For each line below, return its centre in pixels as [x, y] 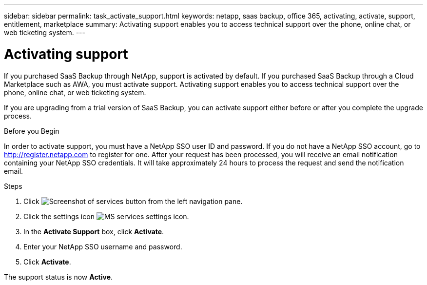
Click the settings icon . [106, 216]
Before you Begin [32, 131]
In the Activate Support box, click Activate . [94, 231]
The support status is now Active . [58, 277]
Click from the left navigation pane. [133, 201]
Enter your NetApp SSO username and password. [103, 246]
